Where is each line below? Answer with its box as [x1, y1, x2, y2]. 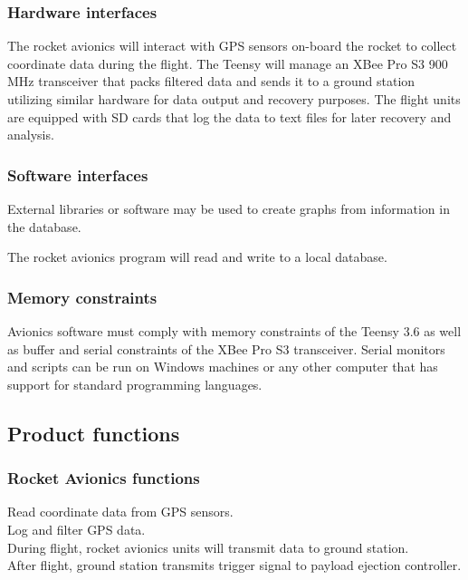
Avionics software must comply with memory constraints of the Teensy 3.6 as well [7, 322, 462, 340]
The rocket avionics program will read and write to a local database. [7, 247, 387, 266]
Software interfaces [7, 163, 148, 186]
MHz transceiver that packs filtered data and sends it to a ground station [7, 72, 415, 91]
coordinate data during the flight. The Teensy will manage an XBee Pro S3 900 [7, 53, 448, 72]
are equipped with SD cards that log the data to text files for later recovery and [7, 107, 452, 126]
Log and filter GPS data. [7, 519, 146, 538]
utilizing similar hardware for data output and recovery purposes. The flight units [7, 90, 461, 108]
